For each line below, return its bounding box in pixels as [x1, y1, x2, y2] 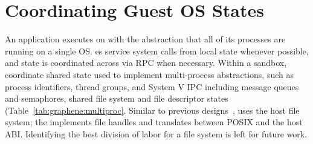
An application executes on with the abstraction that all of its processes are [5, 33, 286, 45]
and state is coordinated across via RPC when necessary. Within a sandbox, [5, 56, 287, 69]
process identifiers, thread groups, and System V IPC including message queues [5, 80, 299, 93]
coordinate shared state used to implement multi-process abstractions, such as [5, 68, 294, 80]
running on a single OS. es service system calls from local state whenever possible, [5, 44, 309, 57]
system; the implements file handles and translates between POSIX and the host [5, 116, 303, 128]
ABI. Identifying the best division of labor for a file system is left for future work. [5, 127, 308, 140]
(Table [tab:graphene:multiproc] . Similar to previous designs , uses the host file [5, 103, 300, 116]
